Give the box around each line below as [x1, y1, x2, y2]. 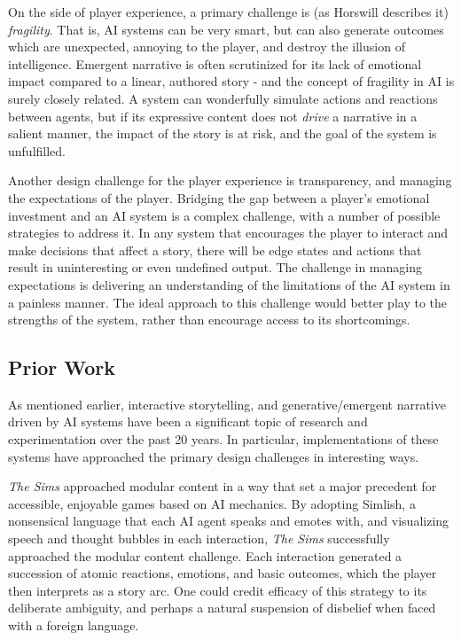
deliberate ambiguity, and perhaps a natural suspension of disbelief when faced [8, 598, 436, 617]
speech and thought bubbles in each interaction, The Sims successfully [8, 529, 390, 548]
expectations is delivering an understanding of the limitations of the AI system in [8, 275, 450, 293]
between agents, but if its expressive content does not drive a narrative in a [8, 106, 418, 125]
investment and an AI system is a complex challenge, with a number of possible [8, 206, 441, 224]
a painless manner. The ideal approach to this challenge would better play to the [8, 293, 448, 311]
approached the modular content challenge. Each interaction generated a [8, 546, 402, 565]
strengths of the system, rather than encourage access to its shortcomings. [8, 310, 410, 329]
